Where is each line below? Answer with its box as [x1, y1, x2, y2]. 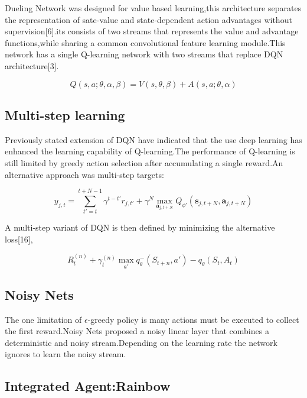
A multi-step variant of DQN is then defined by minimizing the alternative [5, 221, 275, 234]
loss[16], [5, 232, 33, 245]
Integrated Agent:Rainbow [5, 377, 171, 395]
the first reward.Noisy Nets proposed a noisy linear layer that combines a [5, 325, 269, 337]
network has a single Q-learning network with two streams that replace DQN [5, 48, 283, 60]
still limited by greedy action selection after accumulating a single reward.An [5, 156, 283, 169]
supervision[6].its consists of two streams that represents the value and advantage [5, 25, 299, 37]
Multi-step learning [5, 105, 125, 124]
